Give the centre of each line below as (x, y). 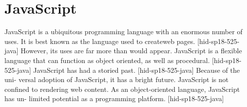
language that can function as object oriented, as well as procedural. (107, 60)
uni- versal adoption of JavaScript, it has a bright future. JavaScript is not (117, 79)
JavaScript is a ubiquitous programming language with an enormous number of (123, 32)
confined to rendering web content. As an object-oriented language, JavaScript (122, 89)
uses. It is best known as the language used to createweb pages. (100, 41)
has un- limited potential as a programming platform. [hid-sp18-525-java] (114, 98)
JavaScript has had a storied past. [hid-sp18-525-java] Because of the (137, 70)
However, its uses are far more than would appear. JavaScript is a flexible (131, 51)
